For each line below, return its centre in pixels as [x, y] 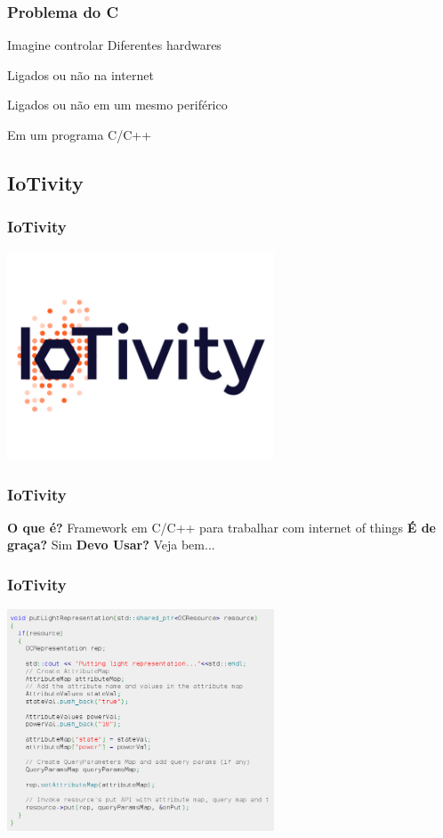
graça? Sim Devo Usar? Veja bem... [111, 545]
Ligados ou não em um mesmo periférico [117, 105]
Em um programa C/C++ [80, 134]
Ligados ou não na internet [81, 74]
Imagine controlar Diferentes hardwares [114, 45]
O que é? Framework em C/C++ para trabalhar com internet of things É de [221, 527]
